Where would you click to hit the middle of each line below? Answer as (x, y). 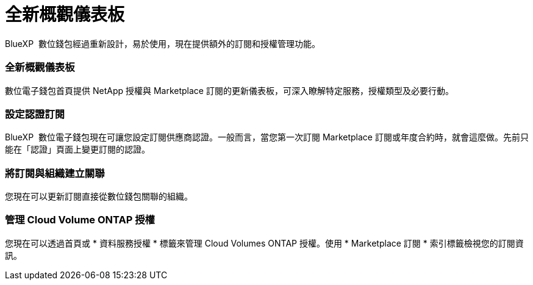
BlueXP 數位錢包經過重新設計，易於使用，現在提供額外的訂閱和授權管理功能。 (163, 43)
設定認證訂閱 (35, 114)
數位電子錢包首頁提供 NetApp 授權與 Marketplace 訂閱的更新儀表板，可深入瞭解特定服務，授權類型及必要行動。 (229, 90)
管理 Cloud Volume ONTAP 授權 (80, 220)
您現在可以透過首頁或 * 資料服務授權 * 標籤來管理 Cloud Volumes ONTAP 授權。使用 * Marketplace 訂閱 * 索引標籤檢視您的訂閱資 (264, 243)
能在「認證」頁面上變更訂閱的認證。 (77, 150)
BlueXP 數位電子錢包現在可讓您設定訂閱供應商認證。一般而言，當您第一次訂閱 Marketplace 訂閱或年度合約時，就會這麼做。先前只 (267, 137)
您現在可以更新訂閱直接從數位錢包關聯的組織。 (99, 196)
